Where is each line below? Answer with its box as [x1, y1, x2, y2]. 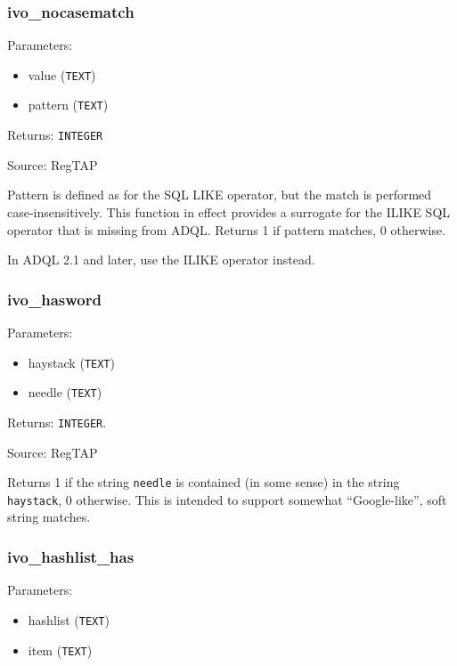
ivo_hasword [7, 288, 102, 310]
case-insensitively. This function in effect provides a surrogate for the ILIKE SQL [7, 202, 451, 221]
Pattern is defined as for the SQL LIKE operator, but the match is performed [7, 185, 432, 204]
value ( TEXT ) [28, 65, 96, 84]
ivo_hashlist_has [7, 545, 135, 567]
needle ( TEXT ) [28, 383, 102, 402]
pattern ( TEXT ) [28, 95, 109, 114]
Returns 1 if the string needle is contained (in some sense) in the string [7, 473, 400, 491]
